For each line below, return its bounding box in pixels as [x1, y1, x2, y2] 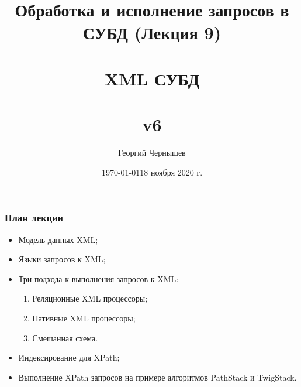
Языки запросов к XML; [18, 253, 106, 265]
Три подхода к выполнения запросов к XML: [18, 272, 179, 285]
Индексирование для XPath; [18, 351, 120, 364]
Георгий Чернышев [118, 146, 186, 159]
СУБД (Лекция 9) [82, 20, 222, 44]
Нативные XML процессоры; [32, 311, 136, 324]
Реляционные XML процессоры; [32, 292, 148, 304]
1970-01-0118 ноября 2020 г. [101, 166, 203, 178]
